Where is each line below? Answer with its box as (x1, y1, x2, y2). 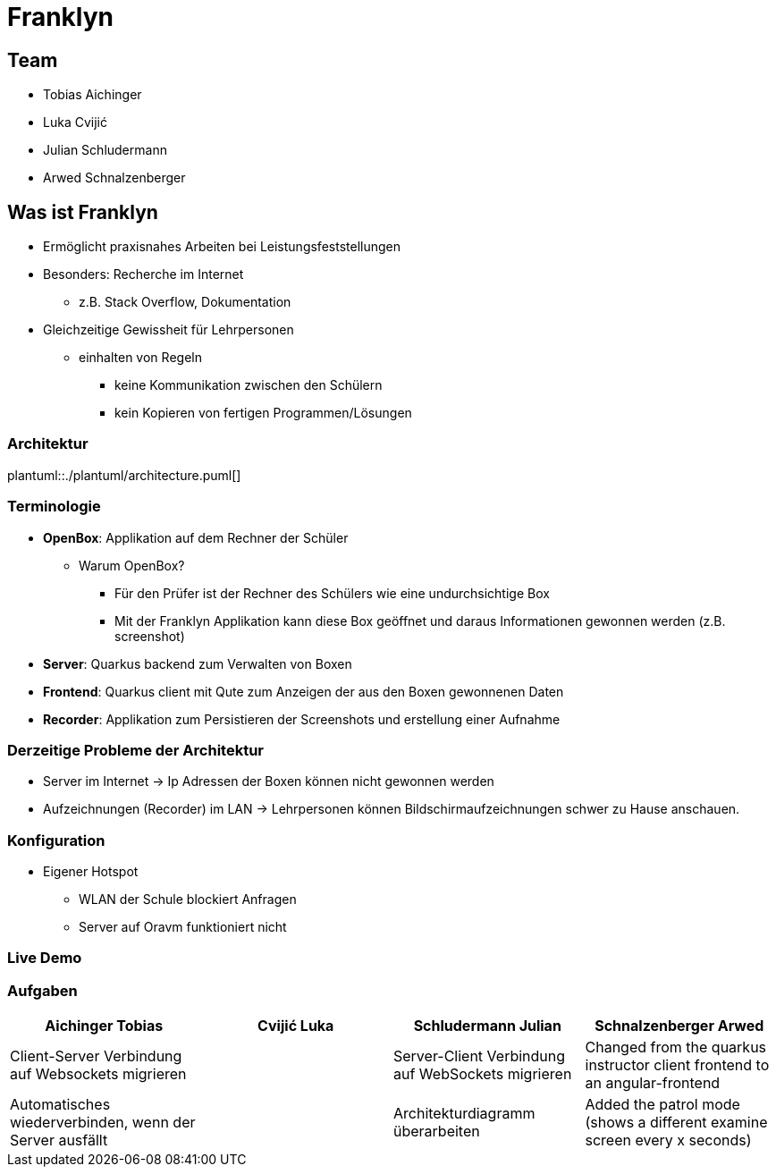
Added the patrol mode (585, 1095, 740, 1114)
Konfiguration (7, 831, 105, 849)
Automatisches (10, 1095, 111, 1114)
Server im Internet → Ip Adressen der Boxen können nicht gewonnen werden (43, 773, 494, 790)
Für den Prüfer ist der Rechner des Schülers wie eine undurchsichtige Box (114, 585, 550, 601)
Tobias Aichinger (43, 87, 142, 103)
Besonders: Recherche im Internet (43, 266, 244, 283)
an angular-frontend (585, 1074, 721, 1093)
